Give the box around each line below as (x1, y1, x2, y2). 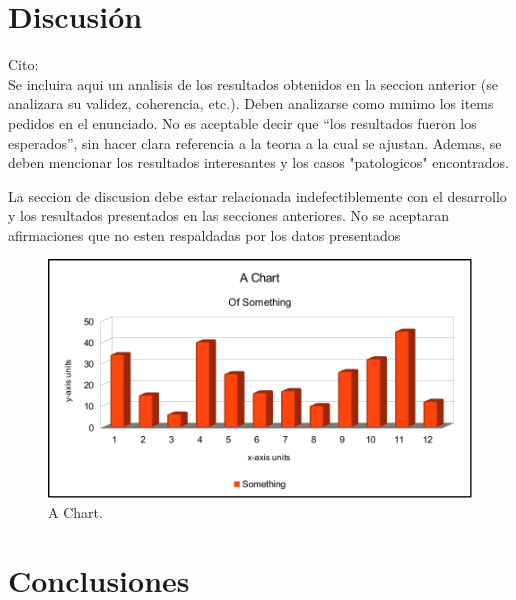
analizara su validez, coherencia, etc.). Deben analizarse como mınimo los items (8, 93, 494, 114)
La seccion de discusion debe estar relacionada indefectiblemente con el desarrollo (8, 185, 507, 206)
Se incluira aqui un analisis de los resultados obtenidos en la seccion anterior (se (8, 73, 498, 94)
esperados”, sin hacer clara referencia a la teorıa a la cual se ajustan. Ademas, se (8, 132, 502, 153)
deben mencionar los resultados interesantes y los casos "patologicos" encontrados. (8, 152, 509, 173)
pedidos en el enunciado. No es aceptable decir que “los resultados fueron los (8, 112, 477, 133)
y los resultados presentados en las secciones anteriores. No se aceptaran (8, 205, 450, 226)
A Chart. (48, 501, 103, 522)
